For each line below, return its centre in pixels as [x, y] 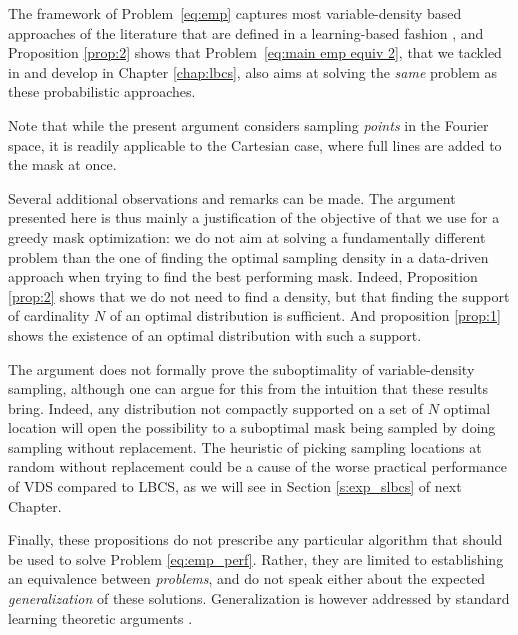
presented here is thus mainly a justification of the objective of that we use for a [254, 217]
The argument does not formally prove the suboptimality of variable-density [241, 368]
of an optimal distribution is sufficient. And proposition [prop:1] [305, 315]
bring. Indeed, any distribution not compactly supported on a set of [215, 407]
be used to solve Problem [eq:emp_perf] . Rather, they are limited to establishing [256, 558]
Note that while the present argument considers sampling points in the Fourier [248, 124]
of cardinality [49, 315]
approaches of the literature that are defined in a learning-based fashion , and [246, 32]
